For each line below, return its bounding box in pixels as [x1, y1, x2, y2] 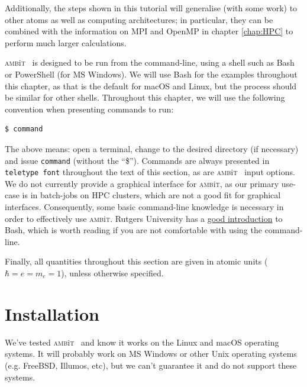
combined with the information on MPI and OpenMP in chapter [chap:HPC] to [5, 25, 293, 37]
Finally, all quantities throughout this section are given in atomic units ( [5, 255, 268, 267]
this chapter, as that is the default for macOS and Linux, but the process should [5, 79, 297, 92]
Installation [5, 301, 99, 325]
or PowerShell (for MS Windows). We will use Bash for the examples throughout [5, 67, 298, 80]
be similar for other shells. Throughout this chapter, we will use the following [5, 91, 285, 104]
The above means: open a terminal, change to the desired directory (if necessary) [5, 142, 299, 154]
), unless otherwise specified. [61, 267, 164, 279]
